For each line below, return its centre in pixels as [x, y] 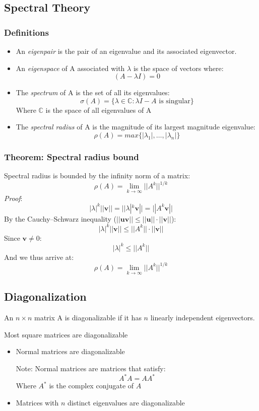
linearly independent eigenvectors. [203, 318]
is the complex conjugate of [91, 386]
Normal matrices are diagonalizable [70, 351]
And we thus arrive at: [39, 257]
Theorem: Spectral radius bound [72, 156]
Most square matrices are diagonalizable [66, 334]
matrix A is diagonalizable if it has [88, 318]
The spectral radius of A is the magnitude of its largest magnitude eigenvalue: [136, 127]
